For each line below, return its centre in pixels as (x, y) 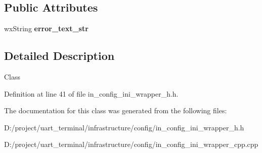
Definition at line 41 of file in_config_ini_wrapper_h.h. (91, 93)
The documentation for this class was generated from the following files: (116, 110)
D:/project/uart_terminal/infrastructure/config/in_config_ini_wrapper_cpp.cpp (131, 144)
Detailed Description (59, 56)
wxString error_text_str (46, 28)
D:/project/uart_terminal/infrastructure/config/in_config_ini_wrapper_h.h (124, 127)
